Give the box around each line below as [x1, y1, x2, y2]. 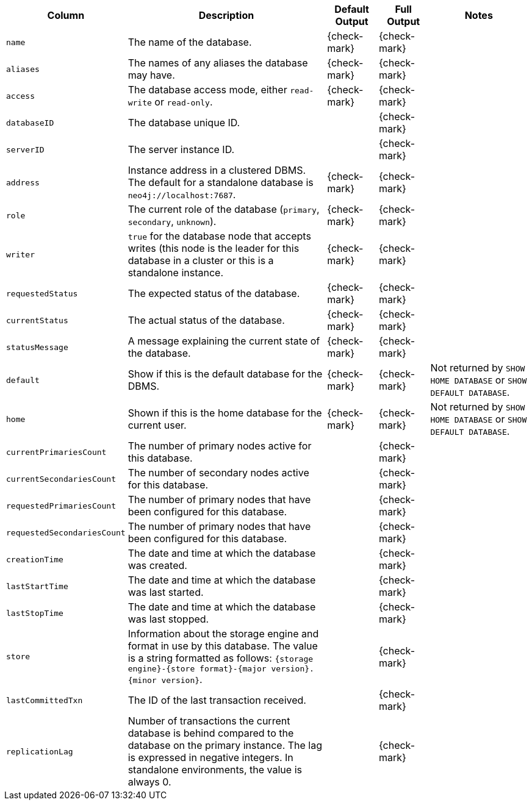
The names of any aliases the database [128, 57, 308, 69]
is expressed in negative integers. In [128, 751, 293, 764]
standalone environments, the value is [128, 764, 302, 776]
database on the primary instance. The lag [128, 739, 323, 751]
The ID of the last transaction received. [128, 694, 306, 706]
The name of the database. [128, 36, 252, 48]
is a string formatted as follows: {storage [128, 652, 314, 664]
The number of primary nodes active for [128, 440, 312, 452]
